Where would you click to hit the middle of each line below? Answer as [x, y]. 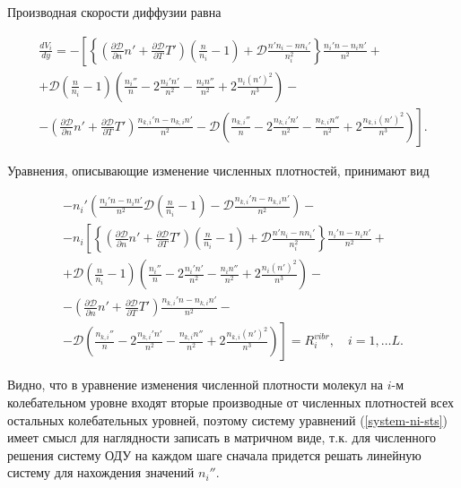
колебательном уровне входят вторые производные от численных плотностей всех [231, 402]
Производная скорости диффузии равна [114, 12]
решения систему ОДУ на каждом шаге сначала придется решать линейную [214, 454]
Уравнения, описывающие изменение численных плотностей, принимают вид [218, 170]
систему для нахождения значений [101, 472]
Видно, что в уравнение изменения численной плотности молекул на [196, 385]
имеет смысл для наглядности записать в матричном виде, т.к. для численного [222, 437]
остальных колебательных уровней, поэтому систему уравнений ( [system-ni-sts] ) [228, 420]
